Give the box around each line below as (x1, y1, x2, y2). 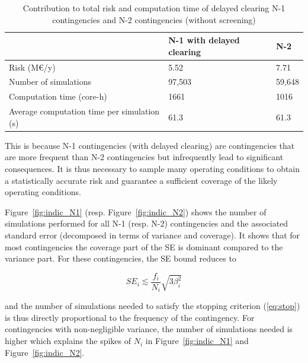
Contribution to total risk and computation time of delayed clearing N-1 (23, 2, 285, 14)
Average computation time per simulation (9, 105, 160, 117)
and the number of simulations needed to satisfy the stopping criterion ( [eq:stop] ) (5, 300, 300, 312)
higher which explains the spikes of (5, 335, 131, 347)
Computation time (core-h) (9, 90, 107, 103)
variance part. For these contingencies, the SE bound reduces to (5, 252, 236, 265)
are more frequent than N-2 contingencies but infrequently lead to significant (5, 151, 284, 163)
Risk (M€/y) (9, 60, 56, 73)
